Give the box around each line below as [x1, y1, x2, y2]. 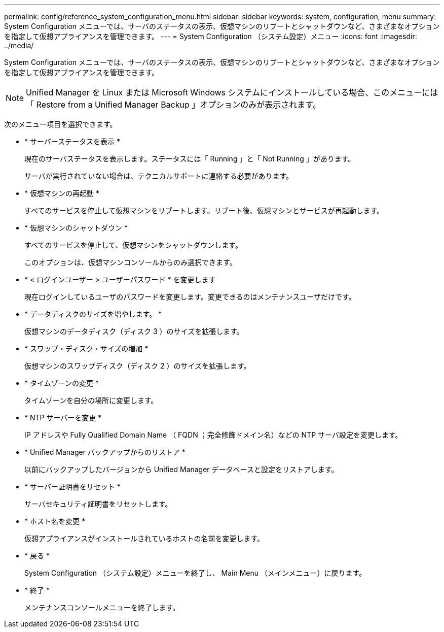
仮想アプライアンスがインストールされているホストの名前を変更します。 [24, 534, 265, 543]
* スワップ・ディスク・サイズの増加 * [24, 344, 149, 353]
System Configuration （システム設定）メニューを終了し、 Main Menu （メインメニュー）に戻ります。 [24, 569, 366, 577]
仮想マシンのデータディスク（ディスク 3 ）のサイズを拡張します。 [24, 327, 244, 336]
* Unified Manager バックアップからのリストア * [24, 448, 186, 456]
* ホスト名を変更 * [24, 517, 85, 525]
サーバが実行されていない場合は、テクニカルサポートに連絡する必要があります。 [24, 172, 293, 180]
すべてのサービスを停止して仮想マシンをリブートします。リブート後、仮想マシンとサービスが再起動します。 [24, 206, 384, 215]
